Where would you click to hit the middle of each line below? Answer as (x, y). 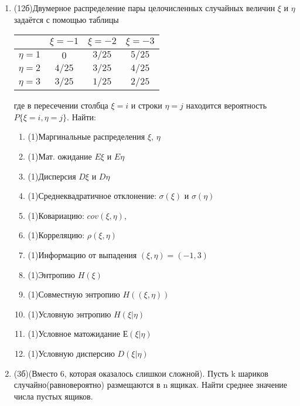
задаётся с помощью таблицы (66, 19)
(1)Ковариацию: (56, 215)
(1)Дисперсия (52, 176)
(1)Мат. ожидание (60, 156)
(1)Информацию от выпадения (82, 254)
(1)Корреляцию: (56, 235)
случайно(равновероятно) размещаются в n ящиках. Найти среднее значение (151, 385)
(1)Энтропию (51, 274)
